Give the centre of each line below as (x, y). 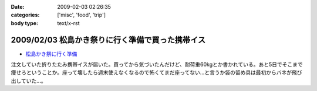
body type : (24, 23)
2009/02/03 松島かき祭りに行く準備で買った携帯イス (108, 40)
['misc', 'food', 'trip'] (81, 15)
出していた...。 (28, 80)
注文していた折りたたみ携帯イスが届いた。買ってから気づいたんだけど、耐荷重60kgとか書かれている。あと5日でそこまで (157, 65)
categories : (25, 15)
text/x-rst (68, 23)
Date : (18, 7)
